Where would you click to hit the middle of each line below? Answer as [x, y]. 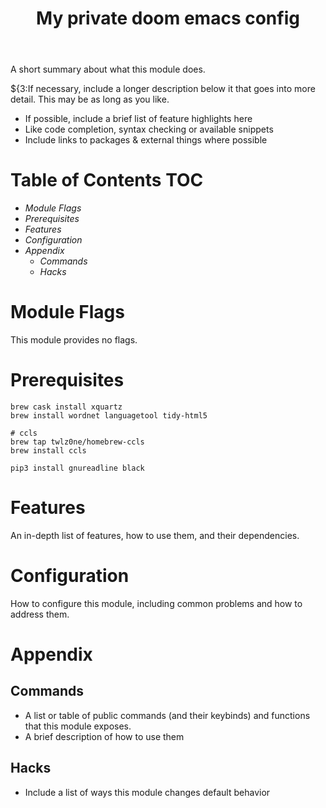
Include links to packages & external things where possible [146, 140]
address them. [40, 614]
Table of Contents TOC [107, 180]
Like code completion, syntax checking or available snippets [149, 129]
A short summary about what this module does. [108, 69]
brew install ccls [48, 451]
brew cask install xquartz [66, 407]
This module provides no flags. [74, 340]
